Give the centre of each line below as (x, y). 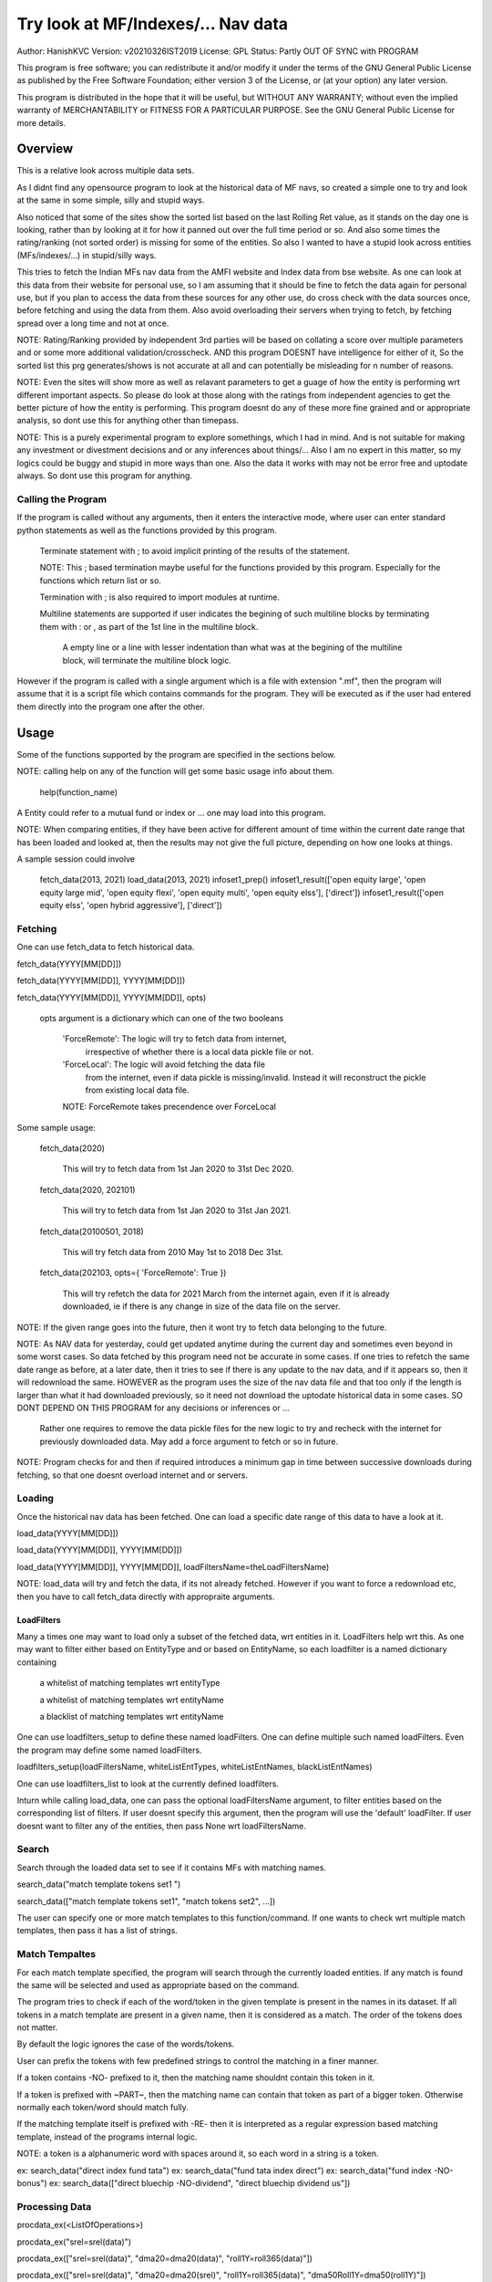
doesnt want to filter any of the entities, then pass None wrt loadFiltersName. (162, 1826)
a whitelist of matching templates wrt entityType (130, 1683)
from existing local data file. (137, 1090)
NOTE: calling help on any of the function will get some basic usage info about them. (175, 771)
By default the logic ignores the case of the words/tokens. (126, 2044)
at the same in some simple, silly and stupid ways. (111, 200)
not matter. (37, 2027)
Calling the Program (62, 499)
